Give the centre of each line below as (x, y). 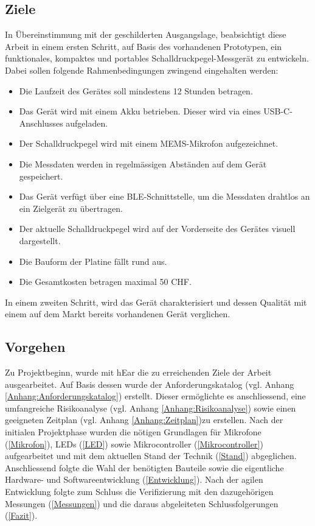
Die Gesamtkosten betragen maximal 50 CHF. (105, 282)
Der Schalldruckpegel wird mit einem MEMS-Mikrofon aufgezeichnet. (149, 143)
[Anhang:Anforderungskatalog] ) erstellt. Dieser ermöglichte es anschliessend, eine (155, 396)
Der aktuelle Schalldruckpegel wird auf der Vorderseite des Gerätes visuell (157, 229)
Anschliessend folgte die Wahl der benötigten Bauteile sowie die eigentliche (144, 467)
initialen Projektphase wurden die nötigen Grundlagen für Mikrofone (133, 432)
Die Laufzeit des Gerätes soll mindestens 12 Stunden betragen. (136, 90)
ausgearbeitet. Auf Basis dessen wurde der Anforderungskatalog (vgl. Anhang (150, 384)
